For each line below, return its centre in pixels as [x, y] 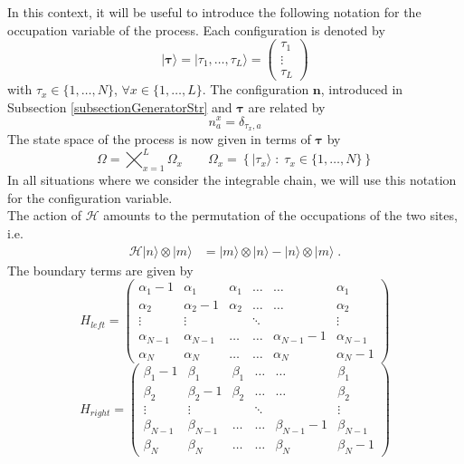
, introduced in [362, 89]
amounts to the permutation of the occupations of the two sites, [280, 215]
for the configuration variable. [90, 197]
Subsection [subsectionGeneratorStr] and [120, 106]
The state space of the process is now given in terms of [159, 139]
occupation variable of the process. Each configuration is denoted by [196, 29]
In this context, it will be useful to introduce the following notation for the [214, 12]
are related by [287, 106]
